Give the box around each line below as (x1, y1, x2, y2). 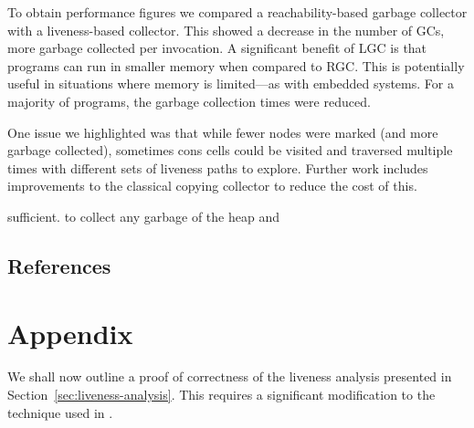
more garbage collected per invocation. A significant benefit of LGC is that (7, 38, 427, 57)
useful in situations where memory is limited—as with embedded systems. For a (7, 74, 454, 93)
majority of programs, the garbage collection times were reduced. (7, 91, 371, 110)
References (7, 251, 111, 279)
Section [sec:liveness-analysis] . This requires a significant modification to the (7, 385, 436, 404)
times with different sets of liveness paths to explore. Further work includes (7, 158, 428, 177)
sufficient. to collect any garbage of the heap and (7, 206, 279, 225)
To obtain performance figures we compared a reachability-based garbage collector (7, 3, 468, 21)
